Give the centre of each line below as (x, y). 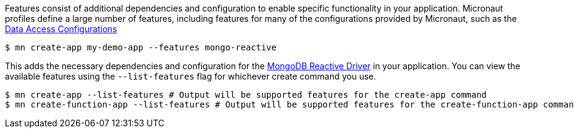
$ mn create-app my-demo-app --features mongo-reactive (141, 47)
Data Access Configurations (61, 29)
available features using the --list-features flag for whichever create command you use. (191, 76)
